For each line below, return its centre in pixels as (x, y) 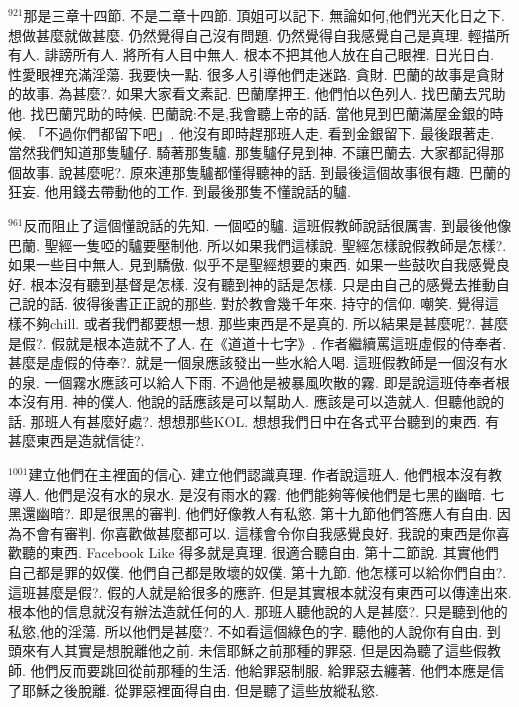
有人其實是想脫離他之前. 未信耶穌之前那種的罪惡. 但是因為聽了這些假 (261, 650)
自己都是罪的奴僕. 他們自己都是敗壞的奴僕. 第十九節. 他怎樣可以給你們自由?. (257, 572)
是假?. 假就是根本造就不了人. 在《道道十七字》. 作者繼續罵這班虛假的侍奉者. (257, 342)
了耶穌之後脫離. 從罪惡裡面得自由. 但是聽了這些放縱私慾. (193, 689)
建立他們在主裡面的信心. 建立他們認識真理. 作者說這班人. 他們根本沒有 (258, 474)
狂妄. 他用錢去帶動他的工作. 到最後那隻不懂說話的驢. (179, 191)
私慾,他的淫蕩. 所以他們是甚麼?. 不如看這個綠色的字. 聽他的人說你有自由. (245, 630)
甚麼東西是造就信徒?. (76, 440)
